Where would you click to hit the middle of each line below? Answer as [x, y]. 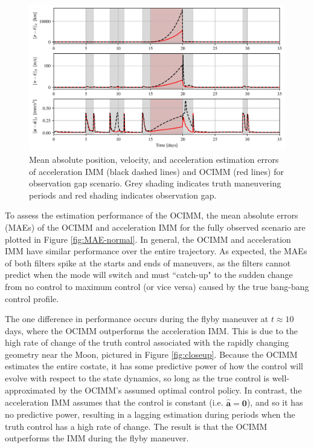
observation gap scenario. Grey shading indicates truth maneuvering [155, 183]
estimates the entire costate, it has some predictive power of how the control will [154, 366]
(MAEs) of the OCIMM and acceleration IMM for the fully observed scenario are [155, 227]
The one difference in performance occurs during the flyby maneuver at [137, 319]
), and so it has [275, 402]
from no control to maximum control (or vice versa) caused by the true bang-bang [157, 286]
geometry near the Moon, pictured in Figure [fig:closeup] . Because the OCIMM [151, 354]
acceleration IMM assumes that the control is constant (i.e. [114, 402]
